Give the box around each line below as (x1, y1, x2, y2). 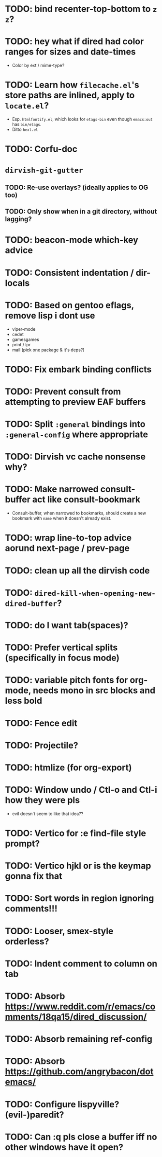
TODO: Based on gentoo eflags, (5, 300, 134, 311)
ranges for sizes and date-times (5, 46, 136, 57)
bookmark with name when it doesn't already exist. (12, 516, 112, 521)
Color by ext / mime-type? (12, 62, 64, 69)
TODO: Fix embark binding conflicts (5, 364, 152, 375)
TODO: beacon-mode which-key (5, 234, 139, 246)
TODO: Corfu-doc (5, 143, 77, 155)
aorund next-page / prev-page (5, 543, 130, 554)
